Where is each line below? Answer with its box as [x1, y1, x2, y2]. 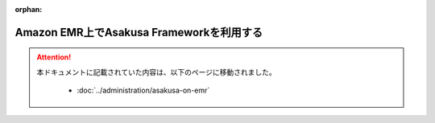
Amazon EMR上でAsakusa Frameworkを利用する [14, 25, 263, 39]
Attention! [36, 52, 72, 62]
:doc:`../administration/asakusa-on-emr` [77, 85, 210, 96]
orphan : [14, 5, 43, 14]
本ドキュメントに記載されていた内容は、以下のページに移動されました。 [36, 67, 277, 76]
